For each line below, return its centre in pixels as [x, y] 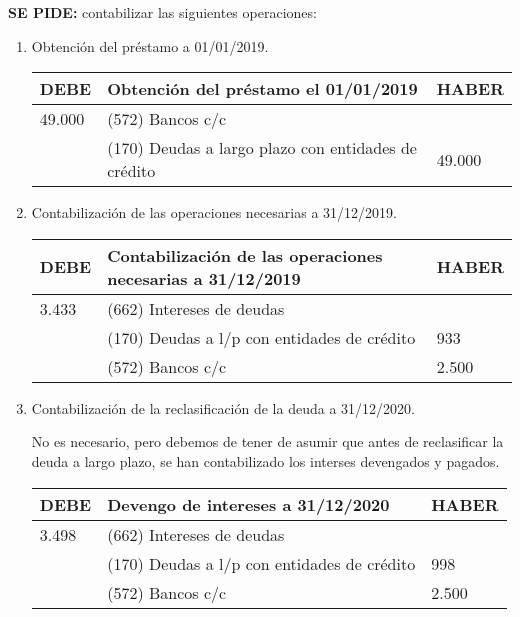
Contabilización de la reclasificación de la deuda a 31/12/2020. [223, 407]
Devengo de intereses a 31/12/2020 [248, 504]
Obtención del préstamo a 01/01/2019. [150, 45]
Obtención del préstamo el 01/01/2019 [262, 89]
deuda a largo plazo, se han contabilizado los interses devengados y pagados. [265, 460]
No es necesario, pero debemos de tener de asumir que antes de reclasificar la [267, 441]
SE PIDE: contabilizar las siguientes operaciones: [162, 12]
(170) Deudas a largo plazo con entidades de [262, 148]
